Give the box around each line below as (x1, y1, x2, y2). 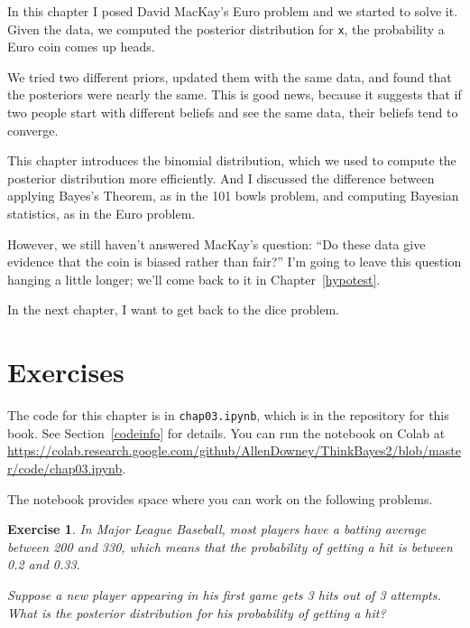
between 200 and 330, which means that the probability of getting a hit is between (7, 537, 453, 556)
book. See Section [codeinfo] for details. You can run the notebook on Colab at (7, 423, 446, 442)
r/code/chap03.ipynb (7, 458, 123, 477)
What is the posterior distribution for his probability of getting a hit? (7, 603, 386, 622)
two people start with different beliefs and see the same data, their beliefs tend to (7, 103, 458, 122)
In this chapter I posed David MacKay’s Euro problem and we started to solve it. (7, 2, 458, 20)
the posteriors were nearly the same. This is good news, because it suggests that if (7, 85, 462, 104)
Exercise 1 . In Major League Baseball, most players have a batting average (7, 520, 426, 539)
